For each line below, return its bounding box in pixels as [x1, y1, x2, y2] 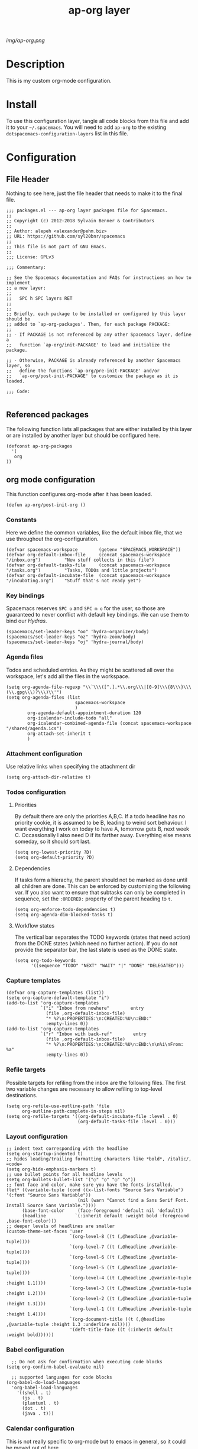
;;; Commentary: [6, 264, 46, 271]
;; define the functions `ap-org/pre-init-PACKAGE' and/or [6, 368, 160, 374]
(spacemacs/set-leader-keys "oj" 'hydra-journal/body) [6, 639, 144, 645]
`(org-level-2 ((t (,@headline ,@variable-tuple [69, 1296, 192, 1302]
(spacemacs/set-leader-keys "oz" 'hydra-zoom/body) [6, 634, 136, 640]
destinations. [6, 1091, 38, 1098]
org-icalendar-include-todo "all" [27, 715, 112, 721]
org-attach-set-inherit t [27, 731, 92, 737]
